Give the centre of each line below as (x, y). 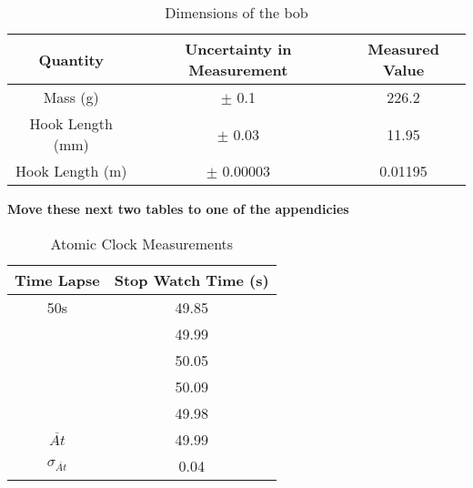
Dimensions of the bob (236, 12)
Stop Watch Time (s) (191, 280)
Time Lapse (57, 280)
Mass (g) (71, 97)
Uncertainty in (238, 49)
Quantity (71, 59)
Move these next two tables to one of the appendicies (178, 208)
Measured (403, 49)
